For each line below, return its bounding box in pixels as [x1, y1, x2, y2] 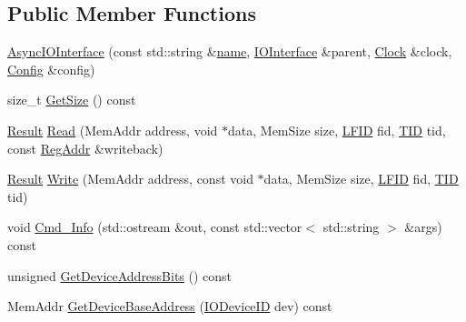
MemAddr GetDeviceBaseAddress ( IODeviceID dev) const [7, 297, 332, 316]
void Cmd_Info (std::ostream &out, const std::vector [7, 217, 302, 236]
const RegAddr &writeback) [7, 138, 164, 157]
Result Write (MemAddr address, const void [7, 169, 253, 188]
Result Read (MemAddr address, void [7, 120, 218, 139]
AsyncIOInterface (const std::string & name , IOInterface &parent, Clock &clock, [7, 42, 452, 61]
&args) [404, 217, 442, 236]
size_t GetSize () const [7, 90, 136, 109]
